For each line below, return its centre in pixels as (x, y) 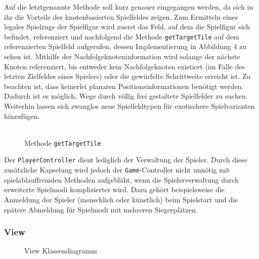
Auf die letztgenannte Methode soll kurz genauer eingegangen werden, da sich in (129, 7)
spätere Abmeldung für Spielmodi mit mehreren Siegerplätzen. (101, 209)
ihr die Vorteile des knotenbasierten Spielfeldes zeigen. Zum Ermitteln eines (121, 16)
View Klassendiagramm (61, 251)
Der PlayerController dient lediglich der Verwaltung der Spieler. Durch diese (126, 160)
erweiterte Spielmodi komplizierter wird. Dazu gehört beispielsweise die (114, 189)
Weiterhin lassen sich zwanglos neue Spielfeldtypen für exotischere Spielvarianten (129, 106)
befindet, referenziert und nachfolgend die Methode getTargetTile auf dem (122, 36)
